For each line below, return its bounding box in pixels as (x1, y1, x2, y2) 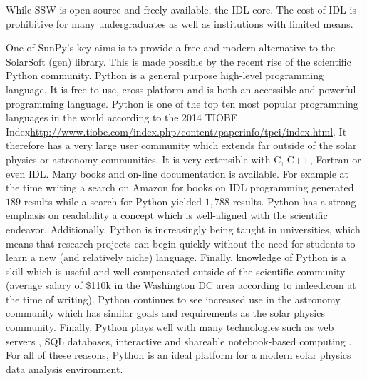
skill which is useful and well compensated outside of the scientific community (6, 263, 346, 278)
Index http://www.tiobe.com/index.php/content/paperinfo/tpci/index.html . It (6, 123, 347, 138)
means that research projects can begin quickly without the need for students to (6, 235, 356, 250)
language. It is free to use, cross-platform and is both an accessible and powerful (6, 81, 356, 96)
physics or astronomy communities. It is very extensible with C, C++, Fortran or (6, 151, 361, 166)
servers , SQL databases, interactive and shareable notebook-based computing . (6, 333, 352, 348)
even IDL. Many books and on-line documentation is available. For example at (6, 166, 349, 181)
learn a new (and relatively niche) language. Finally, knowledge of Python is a (6, 250, 346, 265)
